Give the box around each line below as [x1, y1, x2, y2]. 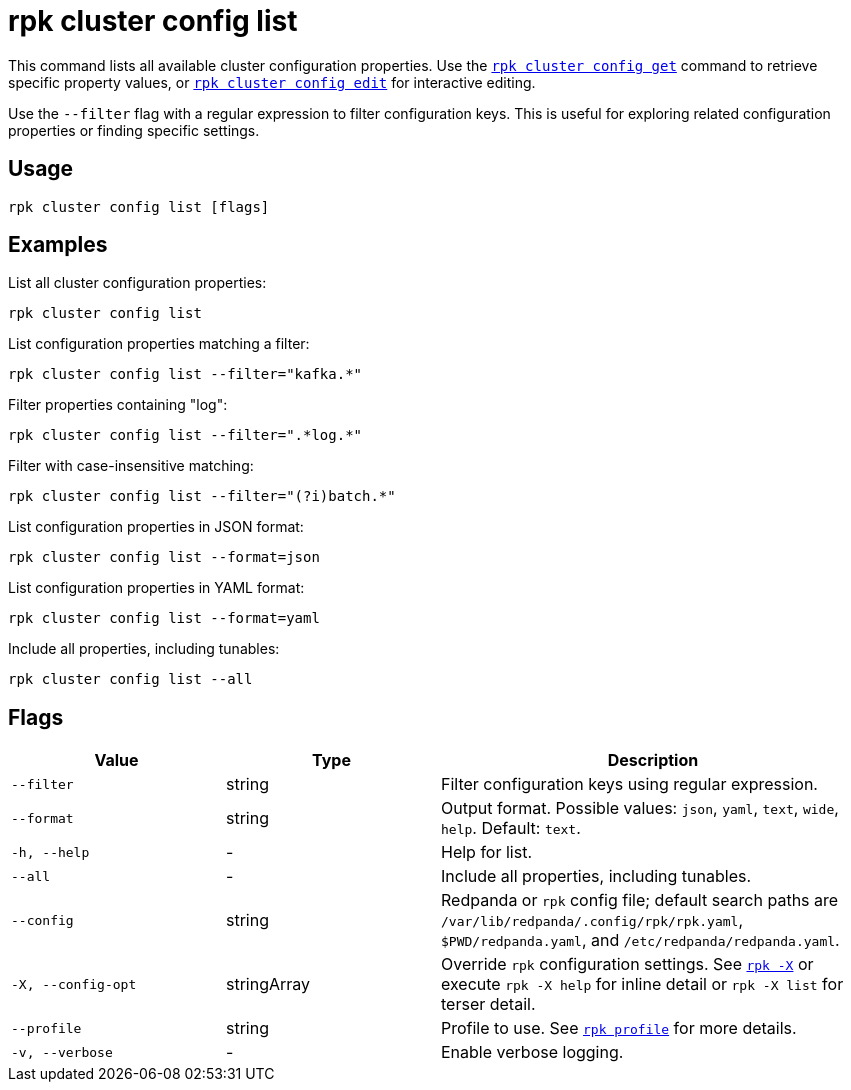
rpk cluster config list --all [8, 671, 253, 688]
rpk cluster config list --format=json [8, 549, 320, 566]
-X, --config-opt [11, 976, 137, 992]
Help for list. [441, 842, 532, 863]
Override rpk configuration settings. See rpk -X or [441, 954, 814, 975]
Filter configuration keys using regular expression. [441, 774, 818, 795]
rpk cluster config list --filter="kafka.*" [8, 366, 363, 383]
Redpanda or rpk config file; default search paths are [441, 890, 839, 911]
